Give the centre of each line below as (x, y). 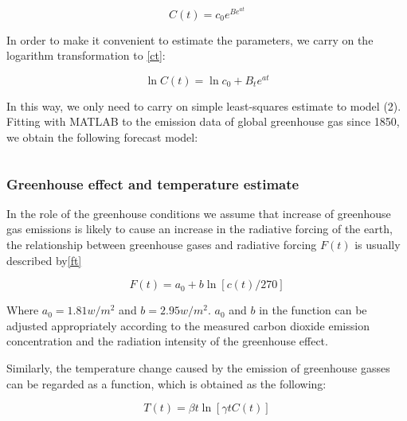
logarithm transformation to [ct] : (86, 55)
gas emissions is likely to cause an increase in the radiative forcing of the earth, (200, 229)
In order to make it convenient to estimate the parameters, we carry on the (190, 39)
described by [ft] (44, 260)
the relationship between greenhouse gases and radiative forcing (162, 245)
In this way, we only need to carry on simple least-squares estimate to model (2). (204, 105)
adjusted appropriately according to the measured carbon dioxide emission (188, 325)
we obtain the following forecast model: (102, 137)
